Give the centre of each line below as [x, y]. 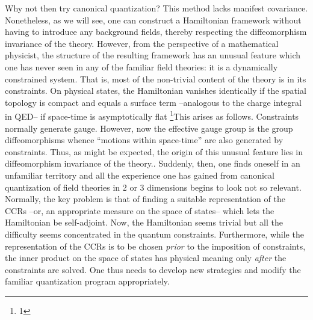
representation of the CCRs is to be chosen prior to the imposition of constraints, [155, 246]
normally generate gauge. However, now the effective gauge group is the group [149, 128]
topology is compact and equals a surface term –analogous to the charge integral [153, 102]
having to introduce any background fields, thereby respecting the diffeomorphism [156, 32]
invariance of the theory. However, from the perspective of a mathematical [142, 43]
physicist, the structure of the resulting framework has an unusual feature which [153, 55]
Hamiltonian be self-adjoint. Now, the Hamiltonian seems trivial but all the [144, 222]
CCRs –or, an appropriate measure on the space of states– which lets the [140, 210]
